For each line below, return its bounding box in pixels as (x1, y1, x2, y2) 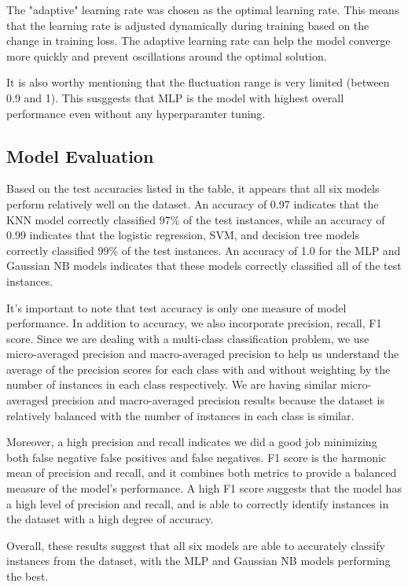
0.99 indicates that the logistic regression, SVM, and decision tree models (6, 227, 359, 243)
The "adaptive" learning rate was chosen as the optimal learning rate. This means (6, 2, 399, 17)
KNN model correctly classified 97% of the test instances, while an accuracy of (6, 211, 385, 227)
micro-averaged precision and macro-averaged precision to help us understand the (6, 345, 399, 362)
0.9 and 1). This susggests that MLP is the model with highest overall (6, 89, 344, 105)
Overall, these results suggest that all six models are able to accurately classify (6, 537, 385, 553)
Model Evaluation (6, 143, 154, 168)
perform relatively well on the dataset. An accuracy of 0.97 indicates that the (6, 195, 379, 212)
